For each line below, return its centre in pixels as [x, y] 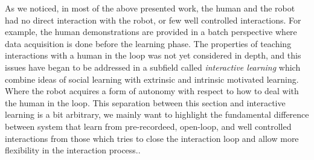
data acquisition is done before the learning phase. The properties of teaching [148, 43]
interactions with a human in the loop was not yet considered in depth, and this [153, 55]
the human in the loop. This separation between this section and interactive [145, 102]
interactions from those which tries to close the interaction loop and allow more [152, 138]
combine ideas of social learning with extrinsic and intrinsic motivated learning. [152, 79]
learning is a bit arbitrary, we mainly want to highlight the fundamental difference [157, 114]
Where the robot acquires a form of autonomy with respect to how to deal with [152, 91]
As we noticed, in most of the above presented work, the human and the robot [150, 8]
